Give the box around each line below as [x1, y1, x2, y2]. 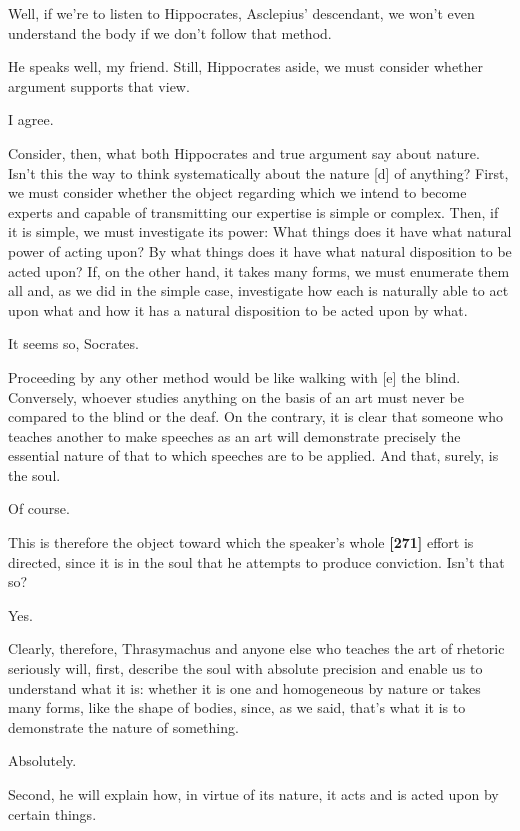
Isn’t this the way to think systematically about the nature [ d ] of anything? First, [8, 162, 509, 183]
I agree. [8, 109, 54, 130]
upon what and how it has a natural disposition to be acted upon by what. [8, 299, 468, 320]
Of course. [8, 498, 70, 519]
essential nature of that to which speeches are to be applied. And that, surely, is [8, 445, 499, 466]
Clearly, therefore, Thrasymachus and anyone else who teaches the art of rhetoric [8, 638, 505, 659]
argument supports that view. [8, 75, 190, 96]
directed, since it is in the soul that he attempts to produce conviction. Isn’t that [8, 551, 505, 572]
